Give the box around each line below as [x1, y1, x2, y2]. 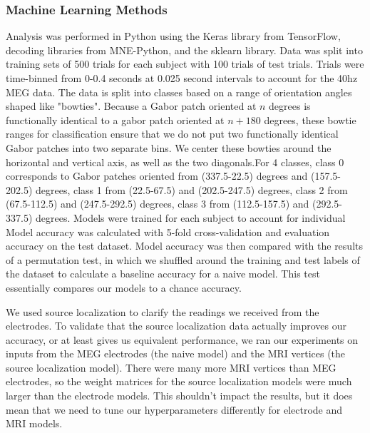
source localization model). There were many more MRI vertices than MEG [6, 360, 336, 375]
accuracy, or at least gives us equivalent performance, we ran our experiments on [6, 332, 359, 347]
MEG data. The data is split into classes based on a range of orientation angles [6, 84, 352, 99]
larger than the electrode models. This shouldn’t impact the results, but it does [6, 388, 353, 403]
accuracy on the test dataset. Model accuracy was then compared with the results [6, 238, 363, 253]
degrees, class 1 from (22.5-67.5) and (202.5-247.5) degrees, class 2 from [35, 182, 348, 197]
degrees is [269, 98, 311, 113]
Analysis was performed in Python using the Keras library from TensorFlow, [6, 29, 341, 44]
